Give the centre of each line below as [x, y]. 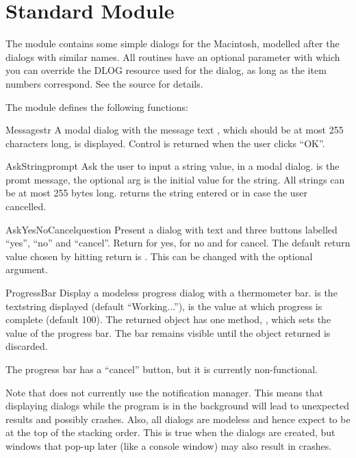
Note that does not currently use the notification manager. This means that [164, 392]
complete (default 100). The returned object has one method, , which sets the [168, 319]
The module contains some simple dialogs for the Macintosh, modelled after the [173, 43]
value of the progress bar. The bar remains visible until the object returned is [168, 332]
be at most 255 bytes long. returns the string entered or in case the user [156, 193]
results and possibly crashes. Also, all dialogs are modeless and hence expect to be [178, 419]
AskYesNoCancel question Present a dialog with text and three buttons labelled [171, 229]
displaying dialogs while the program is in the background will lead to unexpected [178, 406]
